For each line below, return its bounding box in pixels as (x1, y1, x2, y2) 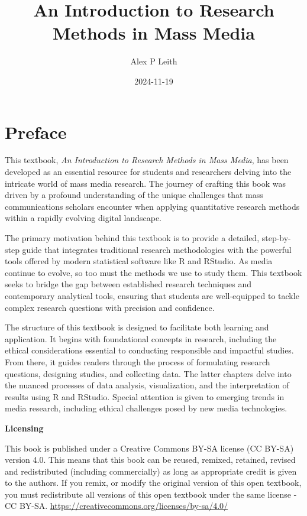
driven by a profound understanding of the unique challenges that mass (5, 189, 263, 201)
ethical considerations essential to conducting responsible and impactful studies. (5, 344, 294, 356)
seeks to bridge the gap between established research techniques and (5, 278, 252, 290)
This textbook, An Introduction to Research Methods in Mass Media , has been (5, 154, 289, 166)
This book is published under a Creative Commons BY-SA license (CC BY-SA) (5, 442, 294, 454)
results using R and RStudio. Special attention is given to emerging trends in (5, 390, 285, 403)
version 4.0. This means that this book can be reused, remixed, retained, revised (5, 453, 296, 466)
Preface (5, 119, 67, 144)
